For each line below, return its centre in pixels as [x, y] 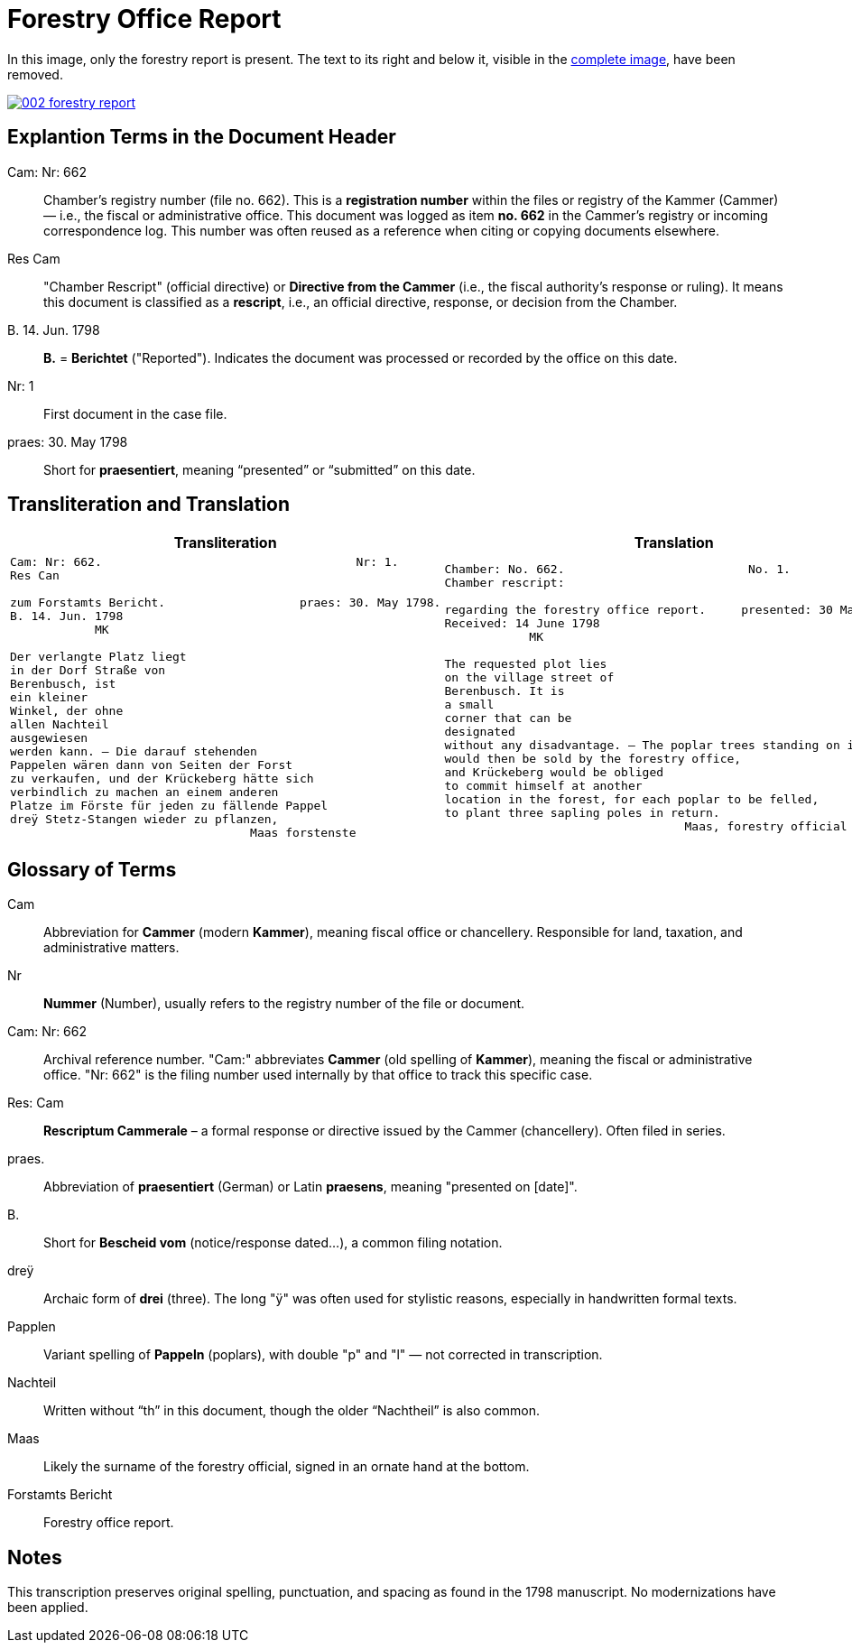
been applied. [48, 1608]
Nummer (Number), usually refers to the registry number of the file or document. [284, 1004]
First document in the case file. [135, 413]
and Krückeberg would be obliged [554, 772]
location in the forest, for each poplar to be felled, [632, 799]
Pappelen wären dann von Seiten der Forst [152, 765]
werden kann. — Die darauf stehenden [134, 752]
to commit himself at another [543, 785]
